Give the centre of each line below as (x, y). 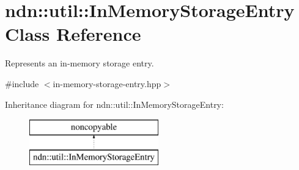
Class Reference (73, 34)
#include (22, 83)
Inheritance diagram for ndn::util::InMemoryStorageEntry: (114, 104)
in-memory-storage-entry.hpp (107, 83)
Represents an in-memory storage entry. (79, 63)
